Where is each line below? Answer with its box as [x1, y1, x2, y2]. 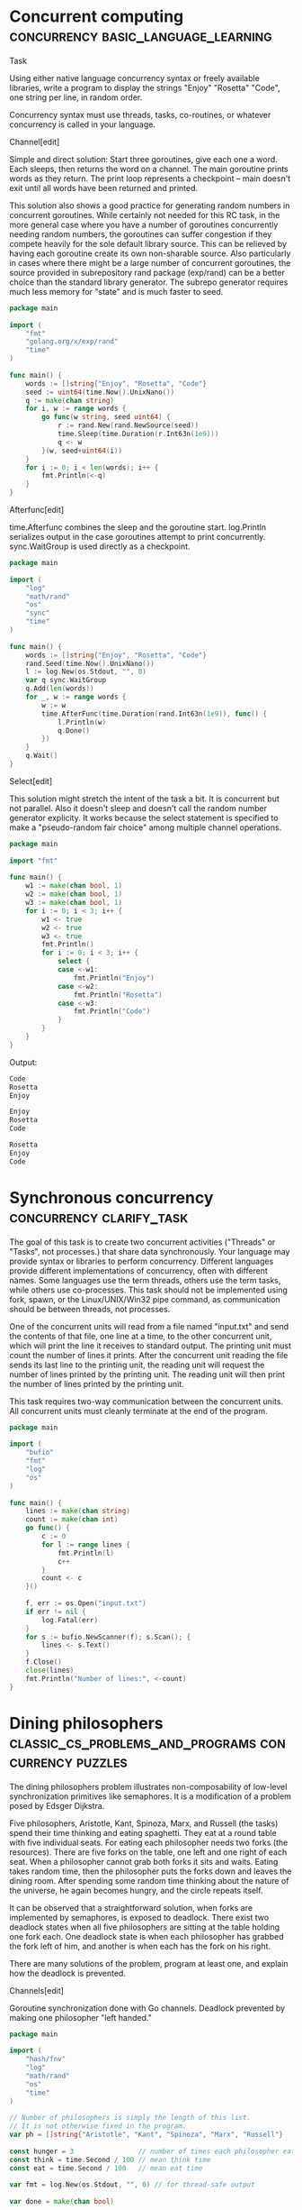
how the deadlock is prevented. [9, 1968, 126, 1978]
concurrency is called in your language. [9, 119, 155, 130]
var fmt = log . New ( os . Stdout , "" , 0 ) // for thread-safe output [9, 2180, 255, 2189]
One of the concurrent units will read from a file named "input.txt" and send [9, 1320, 289, 1331]
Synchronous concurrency [9, 1187, 214, 1208]
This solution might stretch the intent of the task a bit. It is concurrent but [9, 793, 280, 804]
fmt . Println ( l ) [57, 1548, 115, 1557]
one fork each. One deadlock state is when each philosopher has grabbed [9, 1931, 284, 1941]
